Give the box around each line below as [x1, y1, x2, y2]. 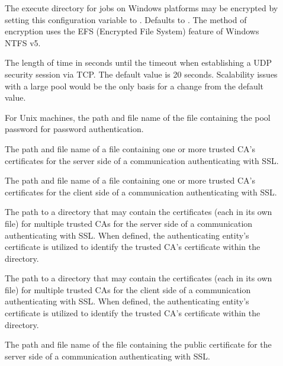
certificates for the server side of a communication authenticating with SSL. [5, 154, 279, 166]
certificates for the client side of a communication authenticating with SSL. [5, 185, 277, 198]
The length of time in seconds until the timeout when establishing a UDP [5, 56, 272, 69]
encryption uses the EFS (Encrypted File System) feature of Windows [5, 25, 259, 37]
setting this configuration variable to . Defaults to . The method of [5, 13, 247, 25]
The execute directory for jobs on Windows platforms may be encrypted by [5, 2, 278, 14]
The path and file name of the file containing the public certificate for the [5, 338, 272, 351]
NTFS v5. [5, 36, 41, 49]
